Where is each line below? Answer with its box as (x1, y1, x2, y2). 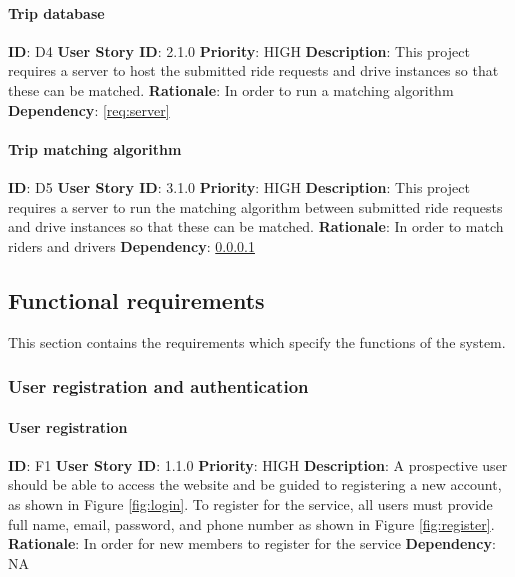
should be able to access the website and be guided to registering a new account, (8, 474, 502, 495)
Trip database (8, 2, 105, 23)
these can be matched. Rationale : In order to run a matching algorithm (8, 79, 454, 100)
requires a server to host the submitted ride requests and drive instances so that (8, 60, 499, 81)
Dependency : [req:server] (8, 99, 170, 120)
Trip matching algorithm (8, 138, 182, 159)
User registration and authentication (8, 374, 309, 399)
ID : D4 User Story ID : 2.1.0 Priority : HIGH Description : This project (8, 40, 470, 61)
